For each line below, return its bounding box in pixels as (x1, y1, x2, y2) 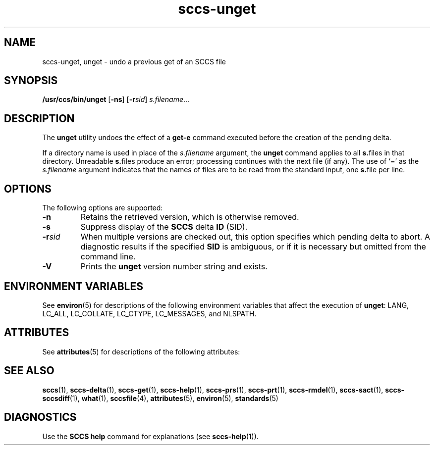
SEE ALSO (4, 364, 54, 377)
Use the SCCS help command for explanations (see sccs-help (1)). (42, 432, 259, 441)
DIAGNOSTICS (4, 411, 77, 424)
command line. (80, 251, 136, 262)
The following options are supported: (42, 203, 163, 212)
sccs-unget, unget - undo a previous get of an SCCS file (42, 57, 226, 66)
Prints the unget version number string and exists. (80, 261, 268, 272)
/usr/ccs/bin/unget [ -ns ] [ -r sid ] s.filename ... (42, 95, 190, 104)
